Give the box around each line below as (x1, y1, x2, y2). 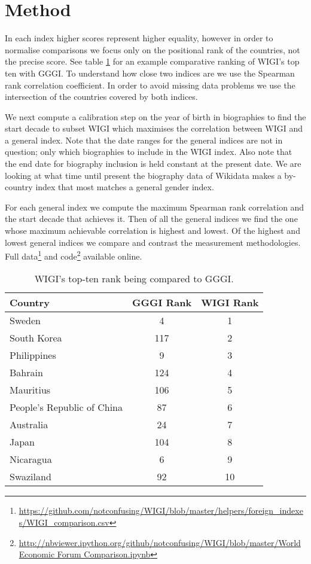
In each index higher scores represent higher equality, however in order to (5, 32, 273, 44)
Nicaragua (10, 452, 52, 467)
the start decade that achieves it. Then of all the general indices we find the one (5, 212, 298, 225)
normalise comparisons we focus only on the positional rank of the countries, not (5, 43, 300, 56)
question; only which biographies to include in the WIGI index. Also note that (5, 145, 292, 158)
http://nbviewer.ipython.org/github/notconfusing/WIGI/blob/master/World (19, 536, 301, 548)
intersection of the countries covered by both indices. (5, 90, 198, 103)
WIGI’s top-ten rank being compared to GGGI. (34, 272, 234, 286)
